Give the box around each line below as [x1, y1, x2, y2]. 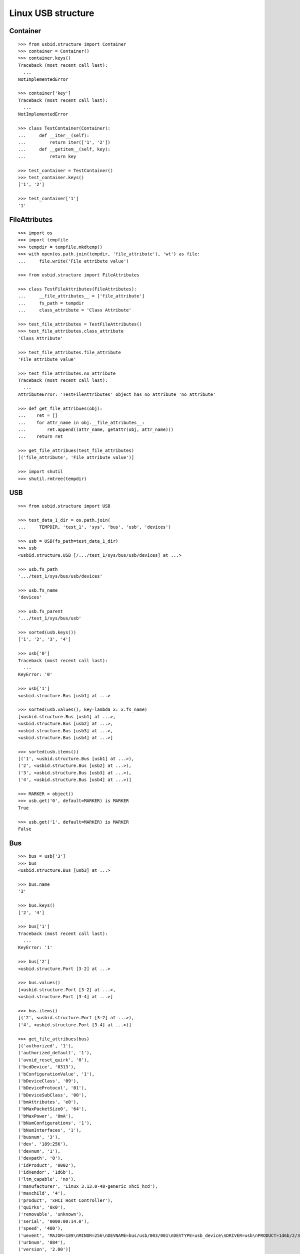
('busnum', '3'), [18, 1134, 60, 1140]
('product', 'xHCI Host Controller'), [18, 1197, 113, 1203]
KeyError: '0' [18, 672, 52, 677]
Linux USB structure [9, 8, 94, 19]
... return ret [18, 434, 63, 439]
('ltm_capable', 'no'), [18, 1176, 76, 1182]
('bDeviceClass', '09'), [18, 1078, 79, 1083]
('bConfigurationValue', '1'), [18, 1071, 95, 1077]
